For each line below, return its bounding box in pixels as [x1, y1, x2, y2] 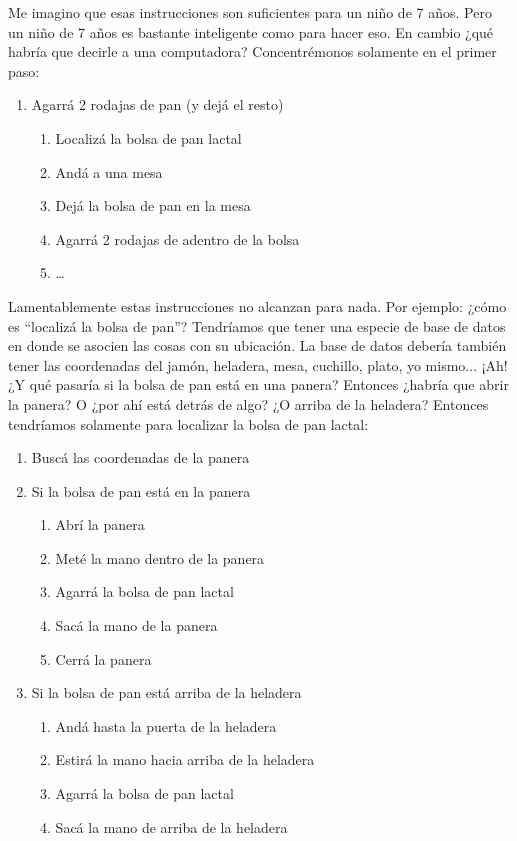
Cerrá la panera [55, 648, 152, 669]
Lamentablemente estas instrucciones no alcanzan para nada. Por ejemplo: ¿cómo [8, 295, 507, 316]
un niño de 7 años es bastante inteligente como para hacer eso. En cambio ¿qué [8, 21, 494, 42]
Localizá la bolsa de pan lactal [55, 127, 242, 148]
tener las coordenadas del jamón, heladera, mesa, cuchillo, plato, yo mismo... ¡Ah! [8, 354, 508, 375]
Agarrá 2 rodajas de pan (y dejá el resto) [31, 94, 284, 115]
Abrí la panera [55, 514, 145, 535]
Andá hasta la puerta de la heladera [55, 715, 277, 736]
